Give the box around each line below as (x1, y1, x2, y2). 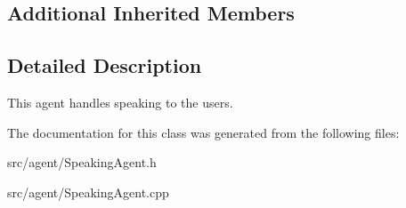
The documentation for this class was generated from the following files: (7, 123, 400, 141)
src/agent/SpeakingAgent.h (7, 153, 157, 172)
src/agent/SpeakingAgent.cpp (7, 182, 169, 201)
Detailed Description (7, 52, 202, 79)
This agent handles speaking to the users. (7, 92, 233, 111)
